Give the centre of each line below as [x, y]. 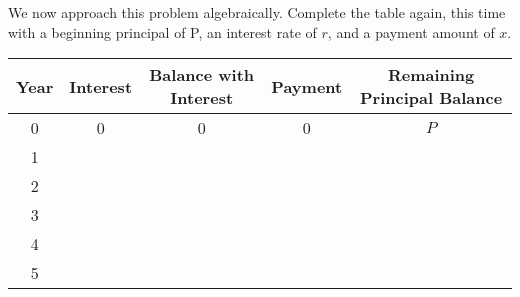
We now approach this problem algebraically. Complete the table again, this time [257, 12]
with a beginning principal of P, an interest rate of [162, 31]
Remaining [431, 75]
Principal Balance [431, 98]
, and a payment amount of [411, 31]
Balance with [202, 75]
